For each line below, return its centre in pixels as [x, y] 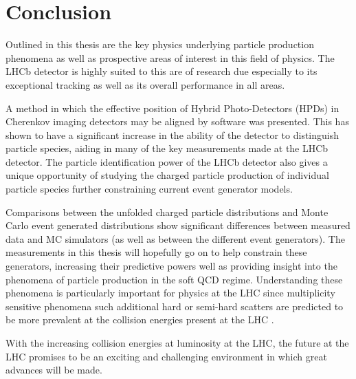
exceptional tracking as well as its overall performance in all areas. [145, 84]
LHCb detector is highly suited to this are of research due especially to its [162, 71]
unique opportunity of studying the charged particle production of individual [167, 175]
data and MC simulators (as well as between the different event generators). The [175, 238]
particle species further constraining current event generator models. [149, 189]
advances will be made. [54, 370]
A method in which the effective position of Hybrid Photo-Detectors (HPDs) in [173, 108]
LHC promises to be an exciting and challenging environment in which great [166, 356]
